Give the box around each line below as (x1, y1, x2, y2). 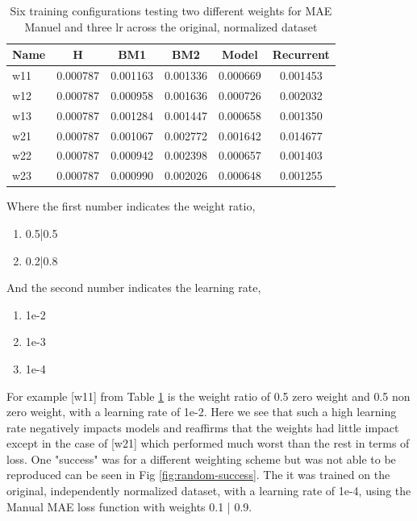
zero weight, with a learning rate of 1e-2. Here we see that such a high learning (6, 403, 397, 420)
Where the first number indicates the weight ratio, (6, 198, 256, 215)
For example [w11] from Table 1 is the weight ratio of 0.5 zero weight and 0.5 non (6, 387, 411, 404)
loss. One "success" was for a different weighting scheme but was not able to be (6, 450, 396, 467)
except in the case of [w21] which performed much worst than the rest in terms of (6, 435, 410, 452)
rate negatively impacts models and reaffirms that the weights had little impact (6, 419, 399, 436)
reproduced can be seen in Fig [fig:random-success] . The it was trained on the (6, 466, 390, 483)
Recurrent (272, 46, 330, 63)
